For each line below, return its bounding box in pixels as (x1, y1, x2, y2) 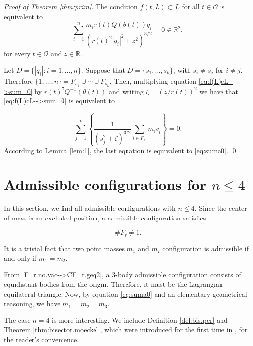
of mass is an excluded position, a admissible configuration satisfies (4, 212, 206, 222)
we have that (199, 86, 238, 96)
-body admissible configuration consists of (115, 269, 241, 280)
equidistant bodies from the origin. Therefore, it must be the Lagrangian (4, 279, 223, 289)
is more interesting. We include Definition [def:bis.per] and (52, 315, 228, 325)
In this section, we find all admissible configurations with (4, 203, 176, 213)
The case (4, 315, 31, 325)
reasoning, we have (4, 298, 61, 309)
